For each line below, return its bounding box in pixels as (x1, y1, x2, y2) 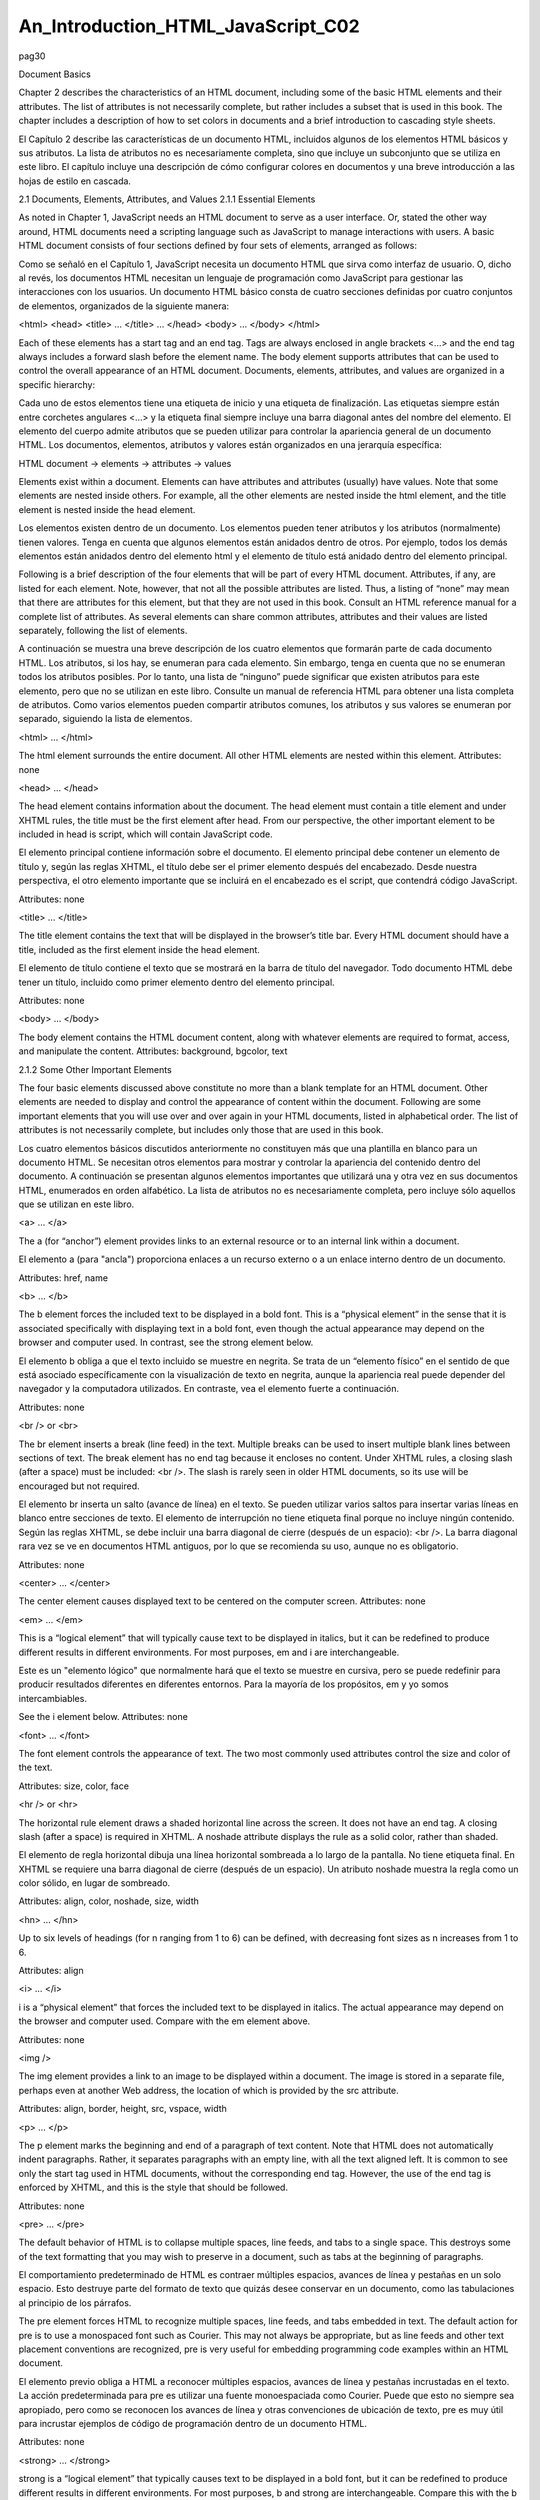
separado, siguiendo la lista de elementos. (18, 713, 193, 725)
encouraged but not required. (18, 1480, 140, 1492)
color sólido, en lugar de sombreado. (18, 1877, 171, 1889)
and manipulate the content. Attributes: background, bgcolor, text (18, 1045, 288, 1057)
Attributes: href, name (18, 1271, 109, 1284)
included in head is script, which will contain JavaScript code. (18, 828, 274, 840)
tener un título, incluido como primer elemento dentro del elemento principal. (18, 976, 335, 988)
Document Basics (18, 68, 92, 80)
